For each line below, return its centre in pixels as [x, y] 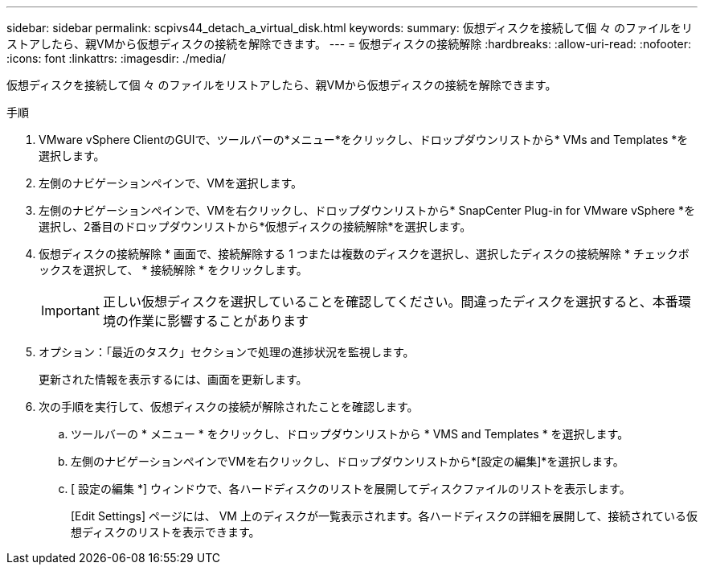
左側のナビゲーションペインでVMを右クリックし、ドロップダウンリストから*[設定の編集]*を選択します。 [348, 461]
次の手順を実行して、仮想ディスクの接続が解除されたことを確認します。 [229, 407]
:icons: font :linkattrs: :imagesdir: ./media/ [117, 58]
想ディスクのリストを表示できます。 [166, 532]
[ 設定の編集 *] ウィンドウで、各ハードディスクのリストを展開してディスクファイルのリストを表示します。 [351, 489]
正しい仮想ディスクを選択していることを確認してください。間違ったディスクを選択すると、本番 [390, 302]
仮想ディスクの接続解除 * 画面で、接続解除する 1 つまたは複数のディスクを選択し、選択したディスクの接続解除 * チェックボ [364, 254]
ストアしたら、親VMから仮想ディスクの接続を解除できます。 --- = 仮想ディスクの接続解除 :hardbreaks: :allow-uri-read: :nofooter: [349, 44]
